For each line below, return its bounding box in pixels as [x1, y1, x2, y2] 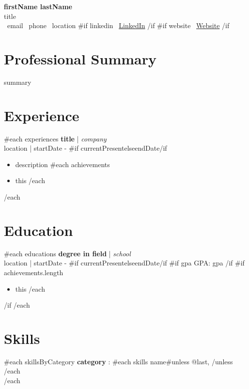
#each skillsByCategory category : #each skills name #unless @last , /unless [4, 356, 233, 366]
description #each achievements [15, 159, 110, 169]
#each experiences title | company [4, 133, 107, 143]
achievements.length [4, 267, 63, 277]
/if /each [4, 300, 30, 310]
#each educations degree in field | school [4, 248, 131, 258]
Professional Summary [4, 48, 156, 68]
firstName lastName [4, 1, 72, 11]
